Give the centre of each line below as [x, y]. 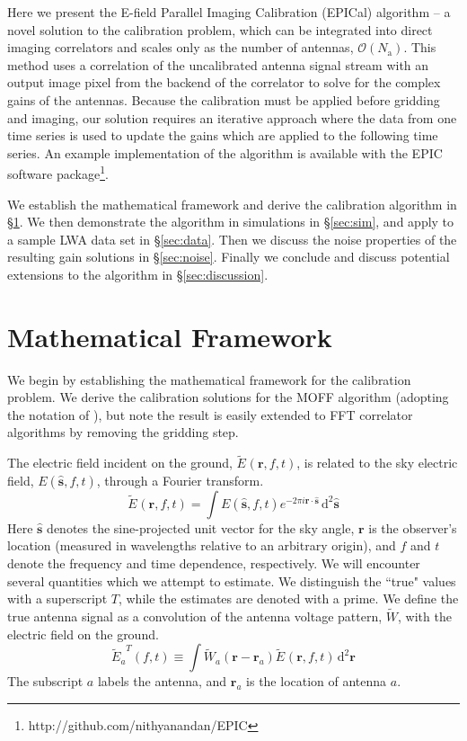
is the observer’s [413, 527]
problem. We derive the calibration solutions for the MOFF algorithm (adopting [228, 397]
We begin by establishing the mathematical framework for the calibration [209, 379]
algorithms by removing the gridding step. [123, 432]
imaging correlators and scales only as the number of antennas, [181, 47]
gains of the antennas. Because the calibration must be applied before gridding [224, 99]
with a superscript [57, 598]
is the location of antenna [317, 681]
